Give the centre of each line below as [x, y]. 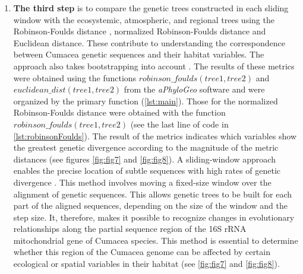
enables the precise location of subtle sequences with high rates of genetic [147, 171]
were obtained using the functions [75, 77]
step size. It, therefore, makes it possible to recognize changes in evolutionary [154, 217]
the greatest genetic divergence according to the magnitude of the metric [146, 147]
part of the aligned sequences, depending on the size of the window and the [150, 205]
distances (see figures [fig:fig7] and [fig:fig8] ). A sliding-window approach [144, 159]
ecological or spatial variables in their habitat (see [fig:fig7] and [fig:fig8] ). [146, 264]
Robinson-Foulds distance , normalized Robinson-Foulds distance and [140, 31]
